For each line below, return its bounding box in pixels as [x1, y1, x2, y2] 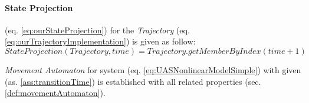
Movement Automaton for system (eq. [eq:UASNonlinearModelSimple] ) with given [5, 63, 301, 75]
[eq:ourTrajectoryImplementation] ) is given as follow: [5, 35, 196, 47]
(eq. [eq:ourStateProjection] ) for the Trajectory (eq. [5, 23, 190, 36]
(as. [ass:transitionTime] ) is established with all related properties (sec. [5, 75, 261, 87]
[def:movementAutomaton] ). [5, 87, 106, 99]
